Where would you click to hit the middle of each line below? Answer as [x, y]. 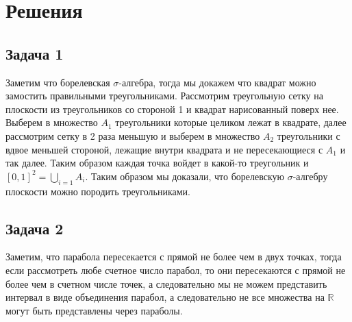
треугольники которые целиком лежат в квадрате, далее [231, 122]
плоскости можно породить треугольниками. [98, 191]
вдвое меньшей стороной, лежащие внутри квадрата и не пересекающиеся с [164, 149]
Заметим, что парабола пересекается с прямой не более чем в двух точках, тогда [174, 257]
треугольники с [309, 135]
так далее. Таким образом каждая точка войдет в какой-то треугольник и [157, 163]
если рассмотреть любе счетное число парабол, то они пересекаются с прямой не [176, 270]
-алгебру [310, 176]
